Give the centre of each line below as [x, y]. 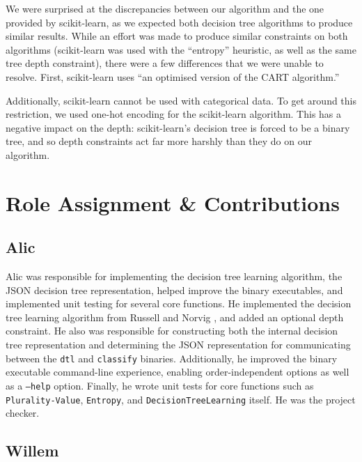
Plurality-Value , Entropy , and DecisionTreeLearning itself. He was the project [181, 399]
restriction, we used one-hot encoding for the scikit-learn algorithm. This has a [174, 114]
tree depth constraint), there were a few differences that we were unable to [165, 63]
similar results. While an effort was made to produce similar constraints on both [177, 36]
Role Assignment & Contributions [173, 202]
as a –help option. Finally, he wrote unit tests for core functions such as [160, 385]
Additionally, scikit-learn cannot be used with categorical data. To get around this [181, 100]
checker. [23, 413]
